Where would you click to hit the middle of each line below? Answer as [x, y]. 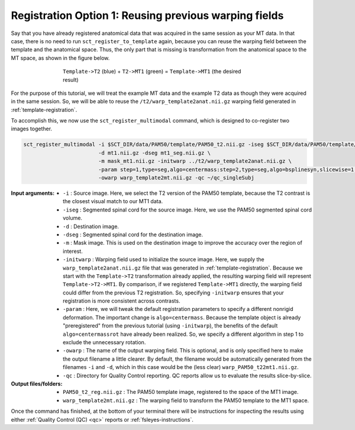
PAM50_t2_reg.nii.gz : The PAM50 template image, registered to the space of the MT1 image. [181, 392]
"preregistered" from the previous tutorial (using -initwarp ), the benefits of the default [170, 326]
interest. [73, 251]
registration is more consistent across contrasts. [122, 301]
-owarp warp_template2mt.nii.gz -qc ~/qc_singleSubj [176, 178]
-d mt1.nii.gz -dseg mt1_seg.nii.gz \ [154, 153]
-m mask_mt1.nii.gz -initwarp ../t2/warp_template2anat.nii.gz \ [195, 161]
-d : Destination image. [91, 226]
